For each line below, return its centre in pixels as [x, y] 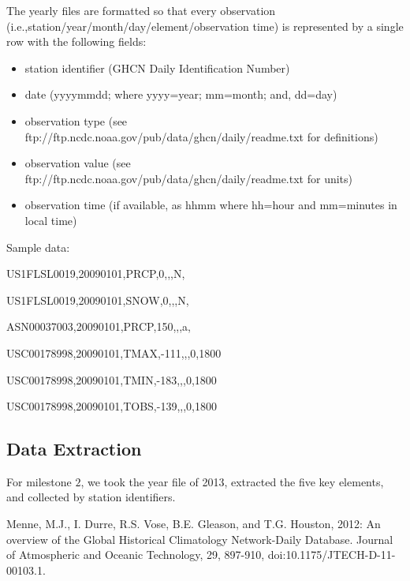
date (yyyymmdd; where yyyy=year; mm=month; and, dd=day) [181, 94]
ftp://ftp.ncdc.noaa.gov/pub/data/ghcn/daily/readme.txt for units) [189, 178]
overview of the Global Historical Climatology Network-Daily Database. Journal [200, 539]
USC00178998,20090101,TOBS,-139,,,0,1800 [112, 406]
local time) [51, 220]
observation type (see [76, 120]
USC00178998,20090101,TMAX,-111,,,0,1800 [114, 352]
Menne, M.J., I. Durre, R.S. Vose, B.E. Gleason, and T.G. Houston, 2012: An [194, 524]
